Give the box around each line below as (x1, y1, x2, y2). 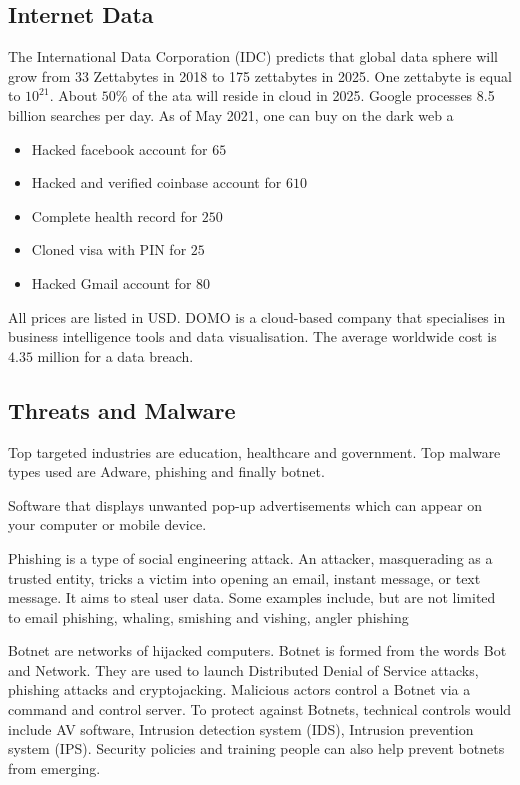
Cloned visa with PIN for (31, 239, 187, 260)
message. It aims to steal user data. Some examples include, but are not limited (8, 587, 496, 608)
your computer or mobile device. (8, 514, 207, 535)
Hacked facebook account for (31, 138, 208, 159)
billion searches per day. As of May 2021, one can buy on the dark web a (8, 104, 454, 125)
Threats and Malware (8, 394, 236, 425)
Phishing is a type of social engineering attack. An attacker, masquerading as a (8, 547, 493, 568)
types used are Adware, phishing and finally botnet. (8, 461, 325, 482)
